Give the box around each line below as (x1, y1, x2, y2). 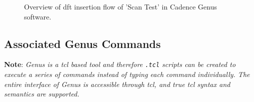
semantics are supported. (4, 88, 80, 99)
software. (24, 11, 52, 21)
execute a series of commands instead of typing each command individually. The (4, 69, 250, 79)
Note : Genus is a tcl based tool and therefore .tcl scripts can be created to (4, 59, 236, 69)
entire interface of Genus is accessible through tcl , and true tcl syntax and (4, 78, 230, 89)
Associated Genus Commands (4, 35, 161, 51)
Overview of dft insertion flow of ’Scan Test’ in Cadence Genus (24, 1, 217, 11)
